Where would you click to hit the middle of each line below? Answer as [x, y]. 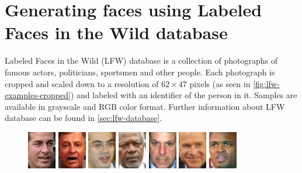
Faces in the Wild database [116, 32]
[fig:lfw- [266, 83]
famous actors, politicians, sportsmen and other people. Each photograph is [140, 72]
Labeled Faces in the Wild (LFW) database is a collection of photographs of [141, 60]
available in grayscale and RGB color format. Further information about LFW [145, 106]
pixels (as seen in [220, 83]
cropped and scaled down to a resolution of [82, 83]
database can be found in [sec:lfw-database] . [83, 118]
